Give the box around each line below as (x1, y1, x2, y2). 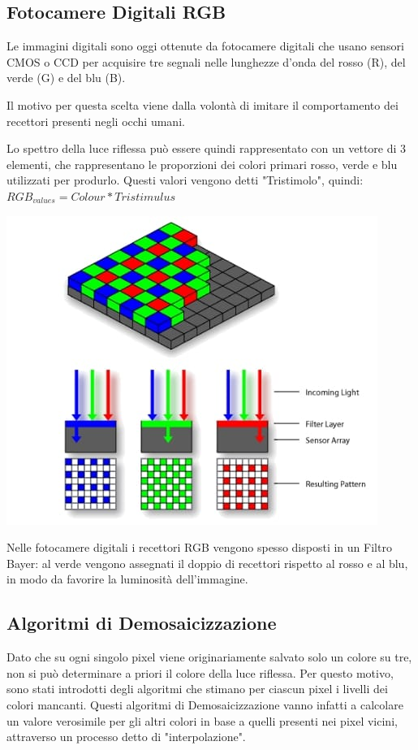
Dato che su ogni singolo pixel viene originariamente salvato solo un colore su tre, (6, 648, 412, 665)
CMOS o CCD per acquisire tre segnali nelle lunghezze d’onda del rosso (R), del (6, 53, 406, 70)
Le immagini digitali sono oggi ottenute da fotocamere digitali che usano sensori (6, 37, 404, 54)
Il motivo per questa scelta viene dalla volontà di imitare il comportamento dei (6, 96, 399, 113)
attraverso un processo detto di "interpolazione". (6, 728, 246, 745)
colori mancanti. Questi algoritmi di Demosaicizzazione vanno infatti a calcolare (6, 696, 403, 713)
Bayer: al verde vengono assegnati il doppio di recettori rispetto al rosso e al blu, (6, 554, 408, 571)
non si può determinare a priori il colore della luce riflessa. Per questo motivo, (6, 664, 394, 681)
